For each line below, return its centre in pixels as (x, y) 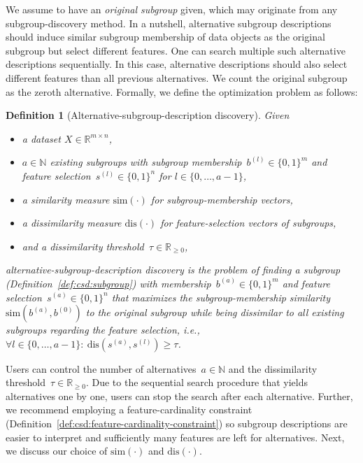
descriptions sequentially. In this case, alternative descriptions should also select (177, 64)
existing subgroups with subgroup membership (146, 162)
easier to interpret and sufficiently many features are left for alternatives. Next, (175, 437)
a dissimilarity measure (72, 223)
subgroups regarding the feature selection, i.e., (103, 330)
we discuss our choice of (57, 451)
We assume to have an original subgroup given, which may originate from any (172, 9)
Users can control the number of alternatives (101, 368)
